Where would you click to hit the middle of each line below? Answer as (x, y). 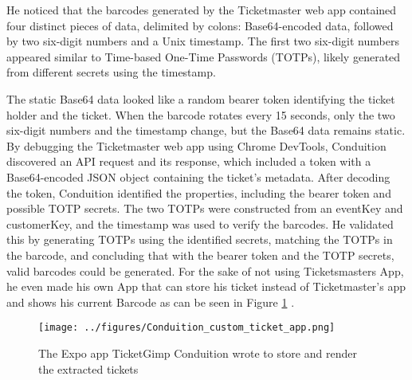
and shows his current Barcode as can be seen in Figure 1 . (151, 302)
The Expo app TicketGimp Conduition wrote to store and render (198, 353)
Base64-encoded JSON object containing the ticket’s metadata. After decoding (198, 176)
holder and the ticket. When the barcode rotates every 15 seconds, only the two (201, 114)
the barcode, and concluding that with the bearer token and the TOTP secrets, (200, 255)
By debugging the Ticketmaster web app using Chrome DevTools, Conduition (196, 145)
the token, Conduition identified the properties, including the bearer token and (199, 192)
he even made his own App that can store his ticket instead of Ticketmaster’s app (206, 286)
